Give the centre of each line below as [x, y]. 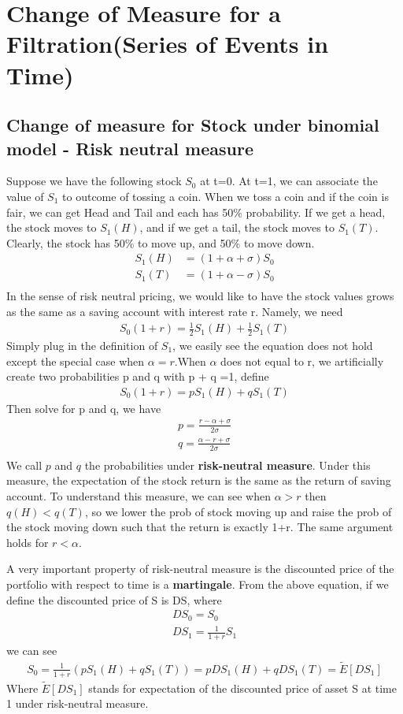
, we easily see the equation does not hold [273, 345]
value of [25, 196]
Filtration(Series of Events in [168, 44]
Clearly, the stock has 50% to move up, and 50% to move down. [161, 242]
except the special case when [76, 361]
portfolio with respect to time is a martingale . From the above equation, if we [198, 584]
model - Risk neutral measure [130, 148]
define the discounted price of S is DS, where [114, 599]
